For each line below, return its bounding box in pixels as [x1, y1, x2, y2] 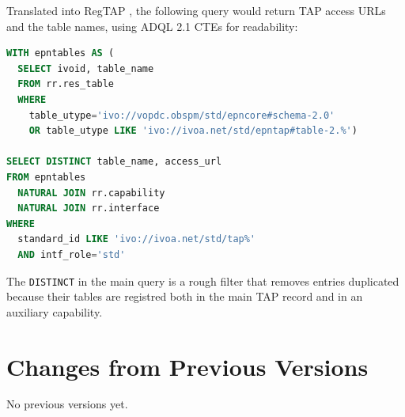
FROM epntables [6, 171, 86, 183]
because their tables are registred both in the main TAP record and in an [6, 288, 363, 305]
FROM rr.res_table [17, 78, 115, 90]
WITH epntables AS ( [6, 47, 115, 59]
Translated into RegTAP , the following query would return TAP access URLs [6, 2, 386, 18]
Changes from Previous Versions [6, 350, 369, 382]
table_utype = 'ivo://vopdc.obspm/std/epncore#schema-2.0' [28, 109, 335, 121]
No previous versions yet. [6, 396, 128, 412]
